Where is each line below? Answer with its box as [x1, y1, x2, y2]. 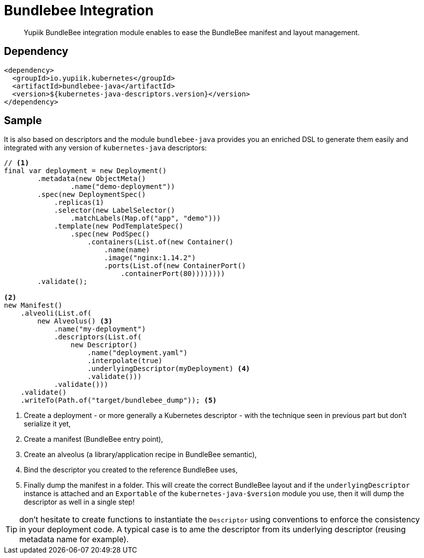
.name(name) [104, 246, 150, 254]
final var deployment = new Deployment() [4, 167, 167, 175]
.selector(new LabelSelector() [54, 206, 175, 215]
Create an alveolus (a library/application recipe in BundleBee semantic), [24, 450, 257, 459]
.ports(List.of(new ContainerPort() [104, 262, 246, 270]
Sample [4, 114, 42, 127]
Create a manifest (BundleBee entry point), [24, 435, 163, 444]
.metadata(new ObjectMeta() [37, 175, 146, 183]
